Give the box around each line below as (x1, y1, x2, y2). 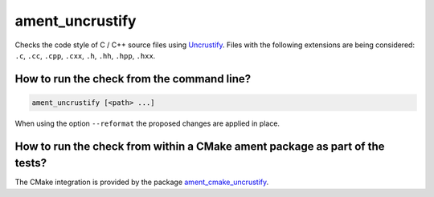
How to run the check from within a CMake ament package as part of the (14, 139, 385, 153)
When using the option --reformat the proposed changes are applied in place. (14, 119, 280, 128)
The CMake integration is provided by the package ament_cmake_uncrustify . (14, 177, 269, 187)
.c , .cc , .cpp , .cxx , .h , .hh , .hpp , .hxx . (14, 50, 156, 60)
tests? (14, 156, 47, 170)
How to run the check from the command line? (14, 72, 252, 86)
